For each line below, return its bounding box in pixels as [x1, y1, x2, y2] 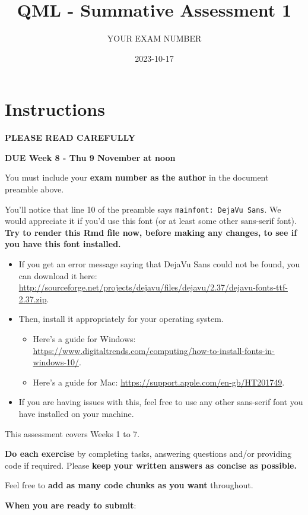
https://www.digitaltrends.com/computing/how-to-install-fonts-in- [33, 344, 275, 356]
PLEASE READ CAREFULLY [5, 131, 136, 144]
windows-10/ [33, 356, 80, 368]
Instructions [5, 97, 105, 121]
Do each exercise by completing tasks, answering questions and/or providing [5, 447, 291, 460]
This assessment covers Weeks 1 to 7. [5, 427, 140, 440]
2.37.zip [18, 292, 47, 305]
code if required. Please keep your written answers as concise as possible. [5, 459, 297, 471]
